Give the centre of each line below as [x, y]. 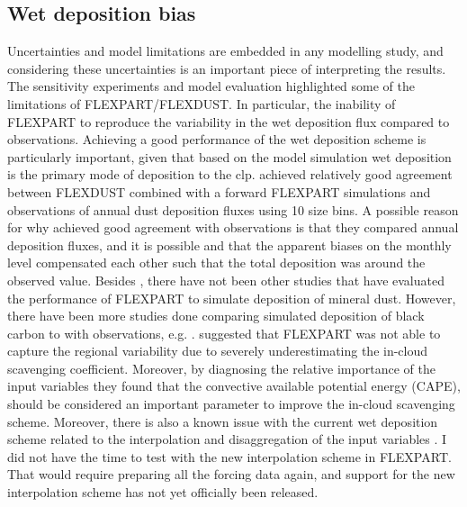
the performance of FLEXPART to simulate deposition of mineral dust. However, [232, 298]
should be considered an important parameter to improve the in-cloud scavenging [231, 404]
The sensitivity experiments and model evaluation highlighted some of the [211, 86]
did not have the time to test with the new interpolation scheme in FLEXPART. [229, 456]
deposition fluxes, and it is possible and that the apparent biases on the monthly [229, 244]
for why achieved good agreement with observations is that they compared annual [233, 227]
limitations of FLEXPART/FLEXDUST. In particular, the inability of [202, 103]
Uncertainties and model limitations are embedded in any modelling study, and [225, 51]
